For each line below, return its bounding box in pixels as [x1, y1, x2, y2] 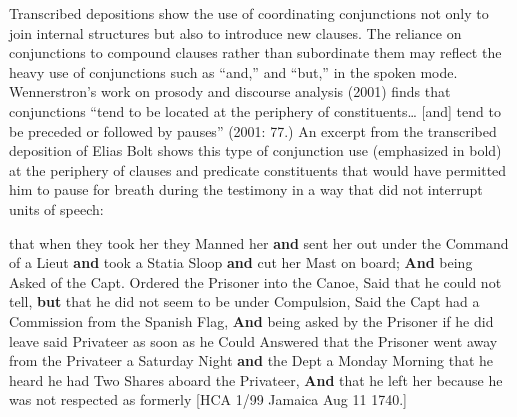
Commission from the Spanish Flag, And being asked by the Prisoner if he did [9, 310, 494, 331]
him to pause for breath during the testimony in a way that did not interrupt [9, 179, 483, 200]
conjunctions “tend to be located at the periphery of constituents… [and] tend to [9, 100, 501, 121]
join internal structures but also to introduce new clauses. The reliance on [9, 22, 462, 43]
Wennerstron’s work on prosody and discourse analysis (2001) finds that [9, 81, 451, 102]
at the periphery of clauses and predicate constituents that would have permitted [9, 159, 507, 180]
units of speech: [9, 198, 104, 219]
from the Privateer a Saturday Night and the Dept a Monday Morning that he [9, 350, 494, 371]
